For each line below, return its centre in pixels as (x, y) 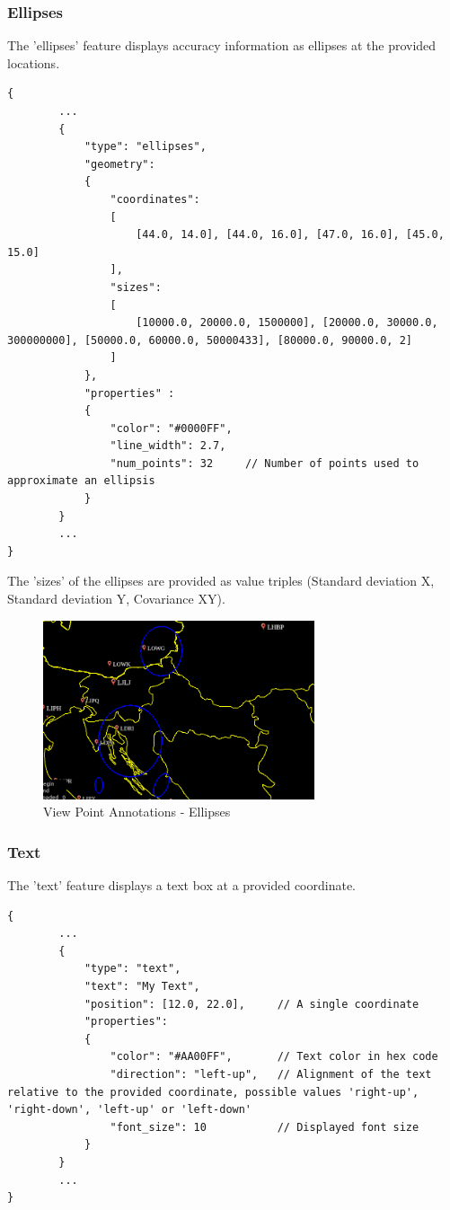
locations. (34, 62)
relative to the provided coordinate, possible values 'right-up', (213, 1092)
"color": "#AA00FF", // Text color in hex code (274, 1057)
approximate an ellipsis (81, 481)
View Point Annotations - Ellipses (137, 812)
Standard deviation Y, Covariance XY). (116, 599)
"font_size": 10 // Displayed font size (265, 1127)
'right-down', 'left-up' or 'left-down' (130, 1110)
